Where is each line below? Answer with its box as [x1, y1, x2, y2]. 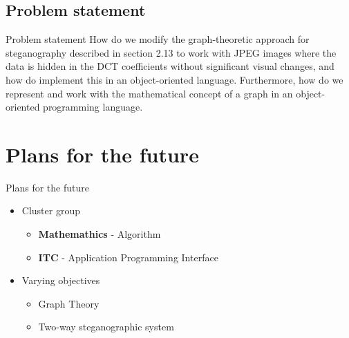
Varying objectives [21, 273, 100, 288]
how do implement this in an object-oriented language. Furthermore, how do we [6, 72, 343, 86]
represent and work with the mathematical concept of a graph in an [6, 86, 293, 100]
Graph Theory [38, 296, 100, 310]
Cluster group [21, 203, 80, 218]
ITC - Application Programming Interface [38, 250, 218, 264]
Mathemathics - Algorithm [38, 227, 161, 241]
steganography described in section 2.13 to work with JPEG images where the [6, 45, 337, 59]
